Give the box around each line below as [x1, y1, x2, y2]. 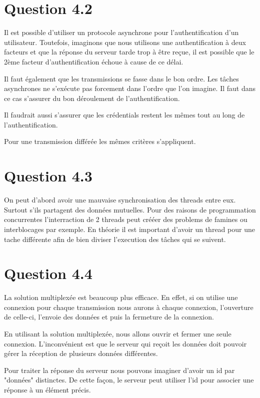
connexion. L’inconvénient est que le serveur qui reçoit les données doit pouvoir [4, 338, 247, 348]
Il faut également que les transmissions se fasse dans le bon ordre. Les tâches [4, 73, 239, 83]
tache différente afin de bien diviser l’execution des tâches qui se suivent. [4, 233, 226, 244]
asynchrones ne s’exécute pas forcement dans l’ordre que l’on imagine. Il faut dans [4, 83, 256, 93]
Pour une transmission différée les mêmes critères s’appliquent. [4, 136, 196, 146]
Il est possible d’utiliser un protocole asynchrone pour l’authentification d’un [4, 27, 239, 37]
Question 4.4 [4, 263, 92, 283]
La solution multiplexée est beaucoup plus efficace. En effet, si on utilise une [4, 292, 238, 302]
